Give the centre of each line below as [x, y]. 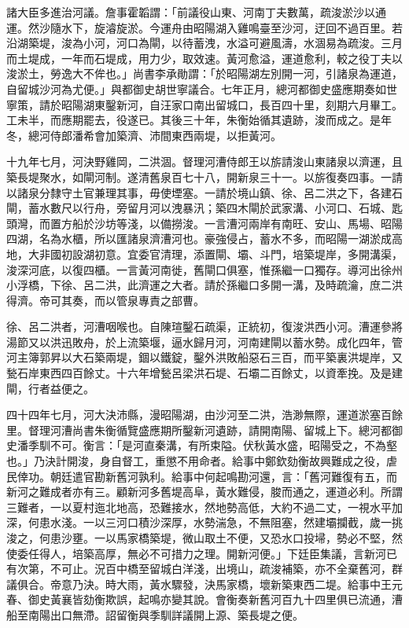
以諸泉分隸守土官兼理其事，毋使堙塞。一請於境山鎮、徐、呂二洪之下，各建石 [204, 192]
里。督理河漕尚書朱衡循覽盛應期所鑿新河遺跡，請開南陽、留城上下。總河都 [199, 430]
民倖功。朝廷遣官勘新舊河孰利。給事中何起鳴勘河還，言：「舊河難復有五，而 [202, 476]
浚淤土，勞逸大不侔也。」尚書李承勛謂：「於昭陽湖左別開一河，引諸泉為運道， [204, 73]
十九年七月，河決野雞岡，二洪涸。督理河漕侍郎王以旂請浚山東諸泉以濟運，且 [204, 162]
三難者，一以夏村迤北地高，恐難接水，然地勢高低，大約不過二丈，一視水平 [199, 507]
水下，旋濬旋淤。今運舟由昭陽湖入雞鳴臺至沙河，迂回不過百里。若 [232, 27]
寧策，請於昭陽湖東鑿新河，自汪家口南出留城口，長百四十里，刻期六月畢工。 [204, 104]
